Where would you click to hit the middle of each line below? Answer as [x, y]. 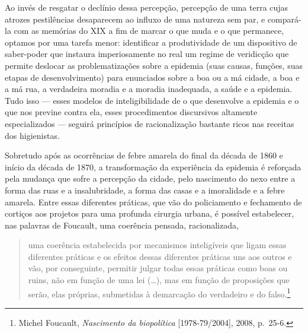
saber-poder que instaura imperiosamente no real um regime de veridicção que [147, 54]
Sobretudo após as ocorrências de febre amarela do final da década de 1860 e [144, 155]
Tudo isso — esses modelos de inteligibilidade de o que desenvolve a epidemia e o [152, 100]
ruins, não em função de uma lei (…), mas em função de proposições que [159, 280]
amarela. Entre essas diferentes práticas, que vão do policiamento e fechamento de [153, 202]
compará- [284, 19]
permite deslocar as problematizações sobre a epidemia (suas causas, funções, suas [154, 65]
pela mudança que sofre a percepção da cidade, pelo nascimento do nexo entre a [150, 178]
